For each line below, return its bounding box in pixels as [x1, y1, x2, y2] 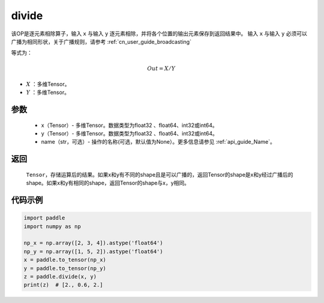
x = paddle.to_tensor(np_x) [23, 256, 106, 263]
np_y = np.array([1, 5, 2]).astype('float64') [23, 248, 163, 254]
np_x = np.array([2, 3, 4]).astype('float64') [23, 240, 163, 247]
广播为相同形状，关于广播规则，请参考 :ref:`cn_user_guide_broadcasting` [11, 38, 192, 45]
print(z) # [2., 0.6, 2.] [23, 281, 103, 289]
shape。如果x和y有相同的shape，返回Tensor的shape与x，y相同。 [26, 180, 190, 187]
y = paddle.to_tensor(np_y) [23, 265, 106, 272]
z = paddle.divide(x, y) [23, 273, 97, 280]
